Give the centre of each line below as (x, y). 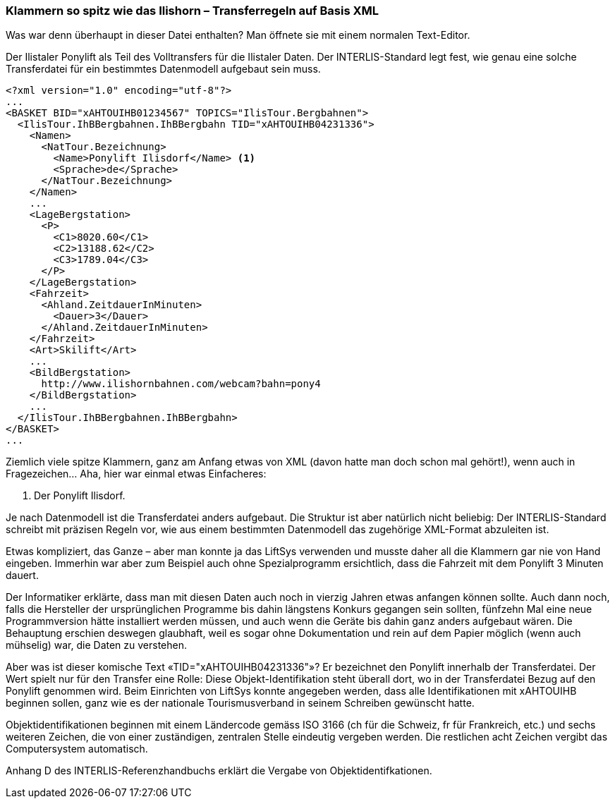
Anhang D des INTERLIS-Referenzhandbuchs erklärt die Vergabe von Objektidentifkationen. (219, 771)
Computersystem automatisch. (77, 749)
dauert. (22, 575)
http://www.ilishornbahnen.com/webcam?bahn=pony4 (181, 384)
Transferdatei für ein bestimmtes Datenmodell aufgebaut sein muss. (163, 69)
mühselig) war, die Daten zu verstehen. (97, 645)
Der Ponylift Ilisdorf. (80, 496)
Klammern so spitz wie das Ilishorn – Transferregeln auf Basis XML (193, 11)
